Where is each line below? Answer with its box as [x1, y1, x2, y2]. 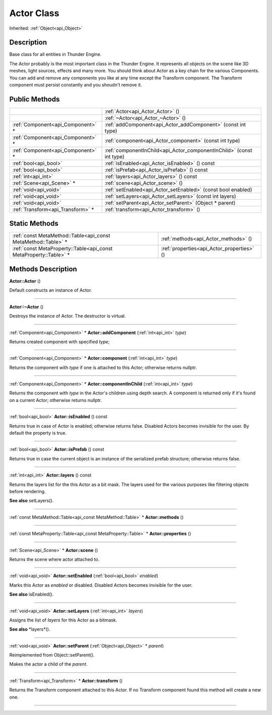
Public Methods [9, 95, 60, 103]
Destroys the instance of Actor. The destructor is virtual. [9, 313, 126, 319]
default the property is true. [9, 430, 66, 436]
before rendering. [9, 488, 46, 494]
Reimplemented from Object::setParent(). [9, 652, 95, 658]
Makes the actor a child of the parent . [9, 661, 88, 667]
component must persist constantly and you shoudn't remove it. [9, 82, 142, 88]
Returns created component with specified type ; [9, 339, 110, 345]
